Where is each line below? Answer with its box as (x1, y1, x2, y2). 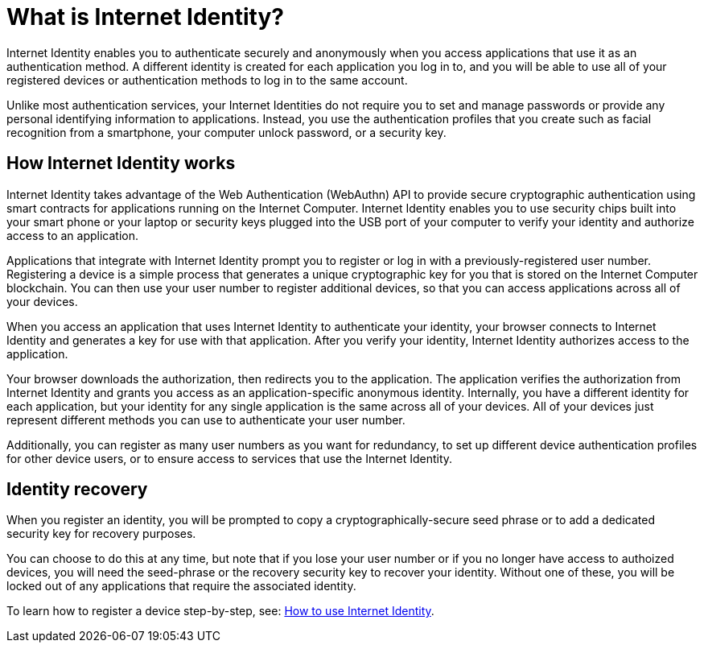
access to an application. (6, 228, 139, 242)
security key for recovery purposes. (6, 527, 196, 541)
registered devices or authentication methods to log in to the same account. (6, 72, 408, 87)
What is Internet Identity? (6, 3, 284, 31)
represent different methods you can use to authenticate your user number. (6, 412, 406, 427)
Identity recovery (6, 479, 148, 500)
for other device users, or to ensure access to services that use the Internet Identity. (6, 451, 453, 465)
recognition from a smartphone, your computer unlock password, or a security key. (6, 125, 447, 139)
